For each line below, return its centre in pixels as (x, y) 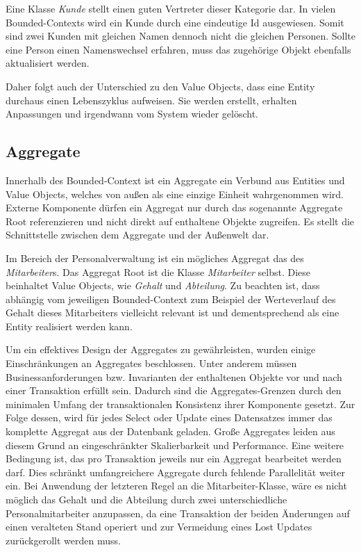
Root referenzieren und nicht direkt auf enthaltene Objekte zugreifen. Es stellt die (180, 221)
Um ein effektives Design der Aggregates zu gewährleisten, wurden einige (161, 349)
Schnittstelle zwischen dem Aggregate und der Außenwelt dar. (137, 235)
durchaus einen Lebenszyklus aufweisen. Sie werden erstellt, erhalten (151, 100)
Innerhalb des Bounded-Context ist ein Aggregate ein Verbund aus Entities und (175, 180)
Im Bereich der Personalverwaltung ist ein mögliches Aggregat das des (155, 258)
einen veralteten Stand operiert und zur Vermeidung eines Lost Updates (159, 527)
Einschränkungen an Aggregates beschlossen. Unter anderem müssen (151, 363)
